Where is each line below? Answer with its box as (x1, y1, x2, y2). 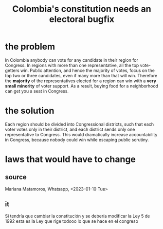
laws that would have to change (5, 154, 136, 165)
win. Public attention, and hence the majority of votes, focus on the (20, 67, 155, 73)
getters (5, 67, 19, 73)
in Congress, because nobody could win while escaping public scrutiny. (5, 137, 149, 142)
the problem (5, 41, 55, 52)
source (5, 173, 27, 181)
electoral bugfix (49, 14, 115, 25)
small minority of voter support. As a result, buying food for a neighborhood (5, 83, 159, 88)
